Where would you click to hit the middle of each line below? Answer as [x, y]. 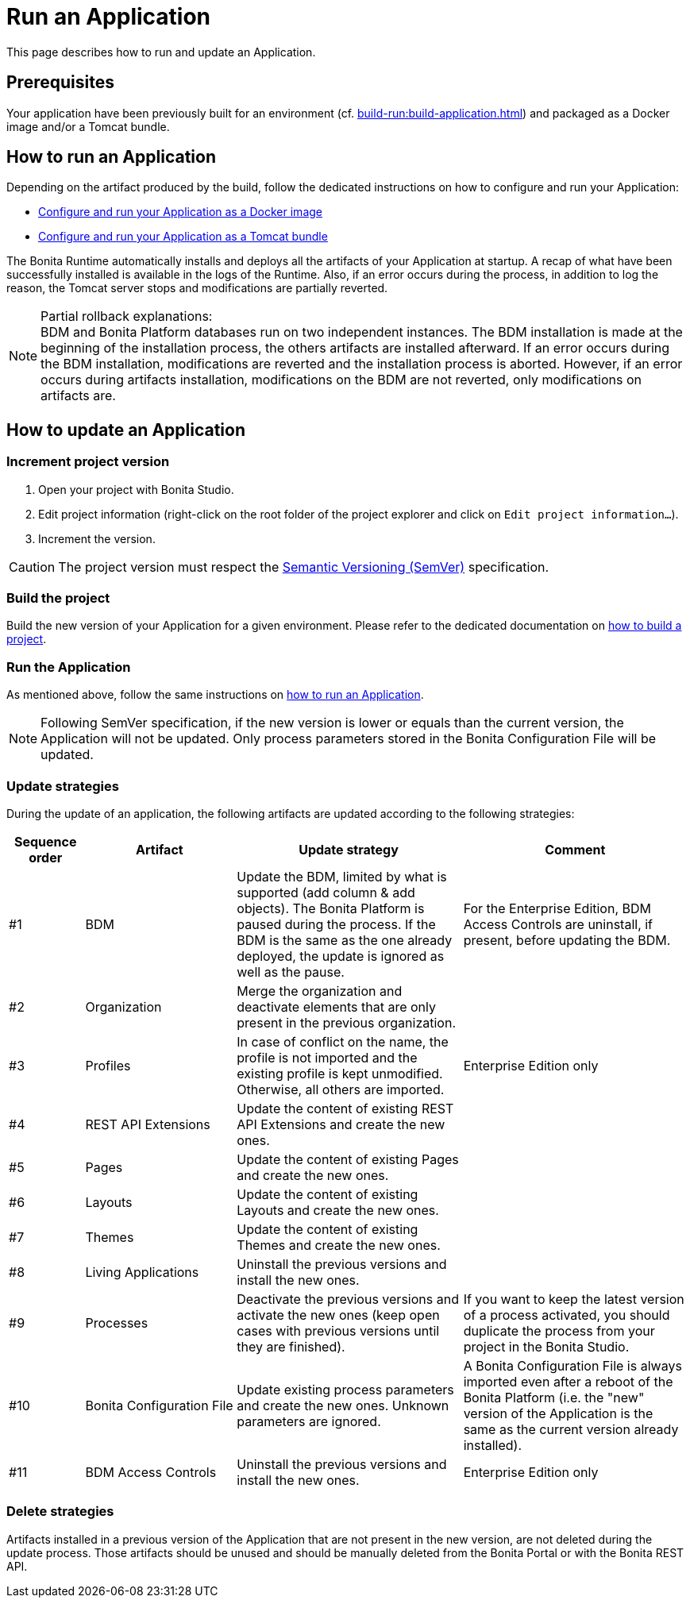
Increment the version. [97, 538]
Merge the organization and [320, 991]
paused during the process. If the [336, 924]
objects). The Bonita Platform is [331, 908]
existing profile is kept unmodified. [340, 1073]
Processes [117, 1323]
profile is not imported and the [327, 1057]
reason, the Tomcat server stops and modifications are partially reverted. [197, 288]
